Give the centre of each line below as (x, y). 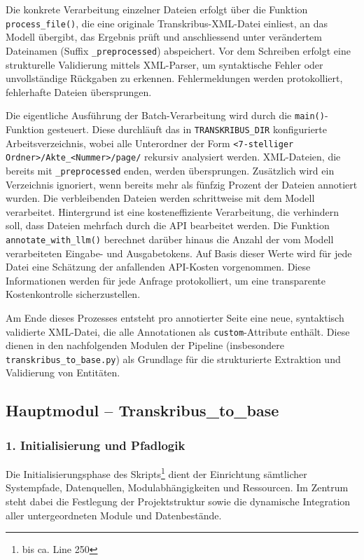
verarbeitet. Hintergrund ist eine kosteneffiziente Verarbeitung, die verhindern (173, 211)
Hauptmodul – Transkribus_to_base (142, 410)
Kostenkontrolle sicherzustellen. (73, 294)
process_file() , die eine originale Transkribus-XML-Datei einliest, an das (167, 23)
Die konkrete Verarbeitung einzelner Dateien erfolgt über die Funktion (157, 9)
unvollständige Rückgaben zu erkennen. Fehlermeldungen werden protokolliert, (174, 78)
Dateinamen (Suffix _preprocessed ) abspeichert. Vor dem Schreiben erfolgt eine (178, 50)
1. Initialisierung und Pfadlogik (96, 445)
